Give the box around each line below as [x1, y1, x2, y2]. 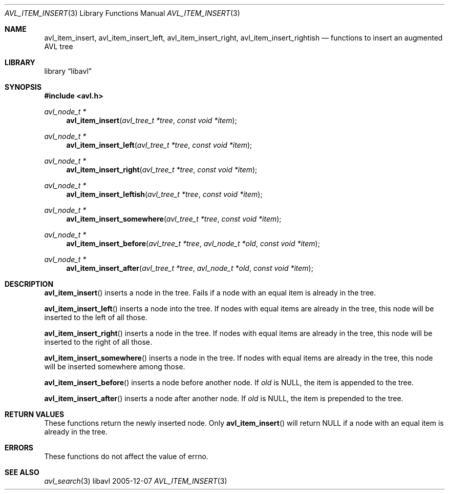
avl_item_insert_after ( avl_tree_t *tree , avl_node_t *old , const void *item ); [66, 264, 313, 272]
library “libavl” [44, 67, 92, 75]
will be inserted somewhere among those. [44, 362, 185, 371]
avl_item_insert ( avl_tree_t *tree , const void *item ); [66, 116, 237, 125]
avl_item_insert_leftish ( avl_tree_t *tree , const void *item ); [66, 190, 263, 199]
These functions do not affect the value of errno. [44, 452, 208, 461]
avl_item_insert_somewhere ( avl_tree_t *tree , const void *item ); [66, 214, 282, 223]
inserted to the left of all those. [44, 313, 147, 322]
